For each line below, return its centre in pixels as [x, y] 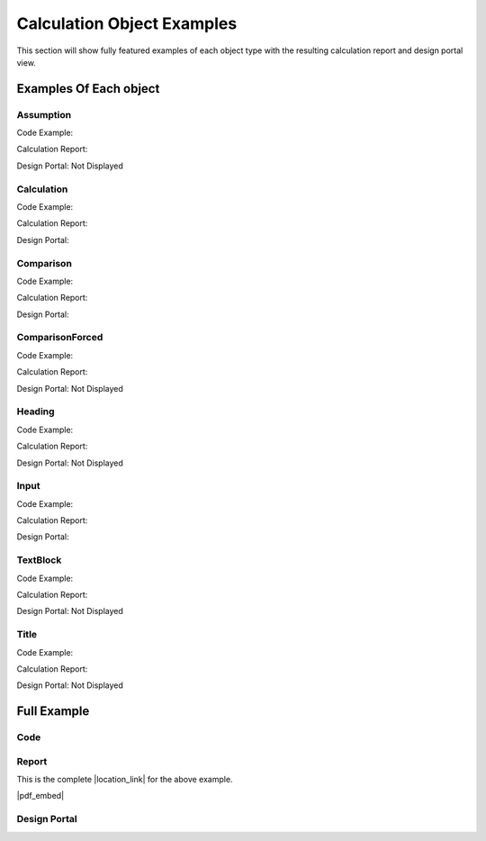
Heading [36, 411]
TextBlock [39, 560]
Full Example [53, 711]
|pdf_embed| [40, 796]
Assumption [44, 114]
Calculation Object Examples [127, 23]
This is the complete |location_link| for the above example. [125, 780]
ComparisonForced [60, 338]
